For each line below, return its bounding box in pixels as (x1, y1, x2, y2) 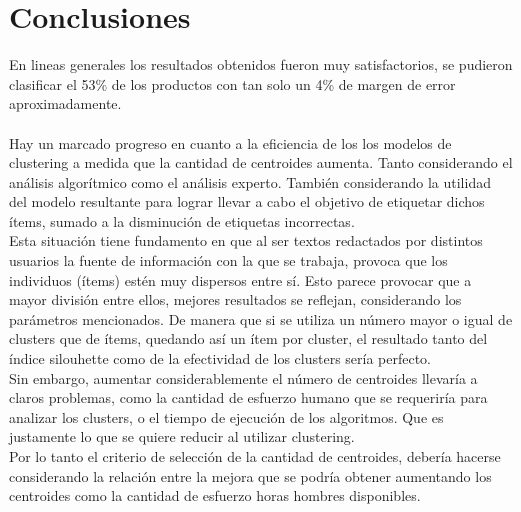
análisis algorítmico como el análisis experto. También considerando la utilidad (9, 171, 491, 192)
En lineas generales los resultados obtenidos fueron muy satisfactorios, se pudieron (9, 54, 513, 75)
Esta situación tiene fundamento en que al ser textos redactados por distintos (9, 230, 483, 251)
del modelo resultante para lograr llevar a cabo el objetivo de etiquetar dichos (9, 191, 485, 212)
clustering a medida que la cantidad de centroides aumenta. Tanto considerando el (9, 152, 513, 173)
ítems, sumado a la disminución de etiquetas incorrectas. (9, 210, 355, 231)
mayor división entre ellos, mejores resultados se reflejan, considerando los (9, 289, 462, 310)
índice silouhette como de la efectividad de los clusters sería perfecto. (9, 348, 432, 369)
